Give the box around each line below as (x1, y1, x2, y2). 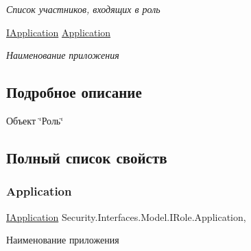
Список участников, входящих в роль (6, 2, 160, 16)
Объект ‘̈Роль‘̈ (6, 113, 64, 127)
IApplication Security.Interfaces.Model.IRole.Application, (6, 209, 246, 224)
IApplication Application (6, 25, 111, 39)
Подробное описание (6, 81, 142, 103)
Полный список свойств (6, 146, 167, 168)
